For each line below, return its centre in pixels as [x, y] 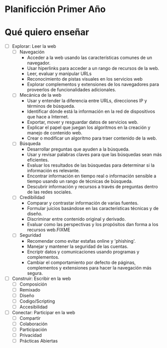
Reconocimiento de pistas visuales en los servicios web [85, 79]
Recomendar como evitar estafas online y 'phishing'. [81, 241]
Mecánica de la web [40, 95]
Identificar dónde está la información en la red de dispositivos [91, 111]
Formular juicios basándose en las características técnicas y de [93, 208]
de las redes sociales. [50, 192]
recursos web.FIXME [49, 230]
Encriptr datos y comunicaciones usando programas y [83, 252]
